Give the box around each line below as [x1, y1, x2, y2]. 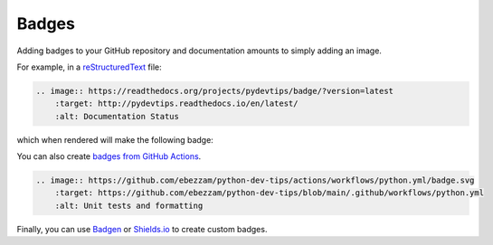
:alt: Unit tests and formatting [54, 200, 204, 211]
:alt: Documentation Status [54, 111, 180, 121]
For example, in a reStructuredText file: [16, 61, 162, 72]
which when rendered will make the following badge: [16, 134, 214, 145]
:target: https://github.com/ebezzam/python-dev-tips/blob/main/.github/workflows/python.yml [54, 188, 484, 198]
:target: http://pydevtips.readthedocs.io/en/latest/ [54, 99, 299, 108]
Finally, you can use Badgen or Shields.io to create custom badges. [16, 223, 268, 234]
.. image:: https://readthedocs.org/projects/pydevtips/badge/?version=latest [35, 86, 393, 96]
